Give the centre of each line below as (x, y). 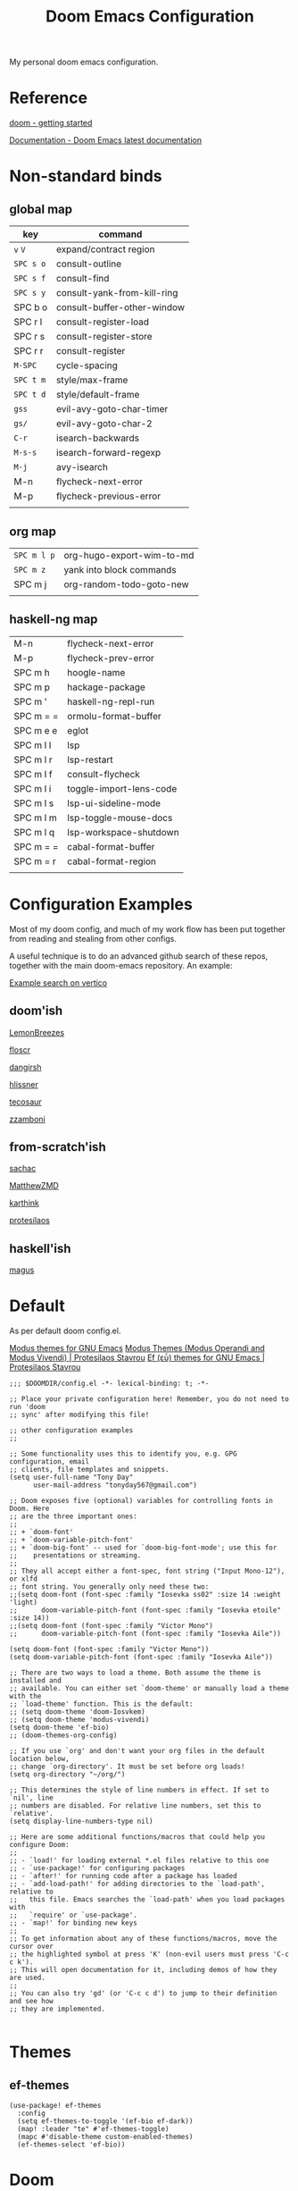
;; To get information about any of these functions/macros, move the (143, 1939)
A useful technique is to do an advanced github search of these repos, (139, 956)
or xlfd (24, 1579)
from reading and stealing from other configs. (93, 938)
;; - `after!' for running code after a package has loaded (124, 1876)
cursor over (31, 1947)
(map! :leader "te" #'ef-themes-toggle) (93, 2129)
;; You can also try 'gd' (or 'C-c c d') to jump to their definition (143, 1994)
